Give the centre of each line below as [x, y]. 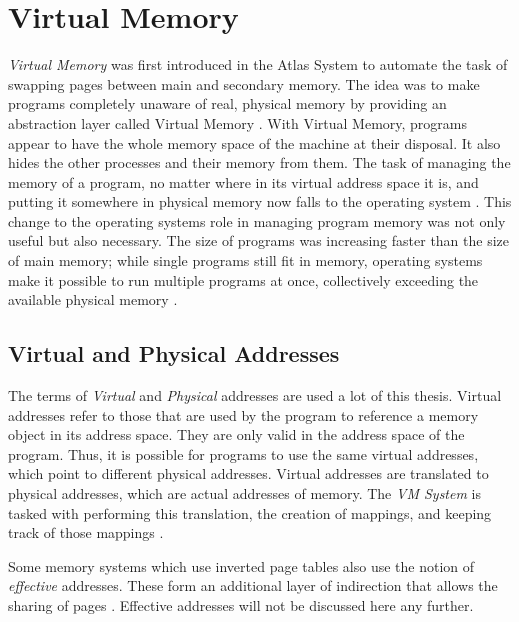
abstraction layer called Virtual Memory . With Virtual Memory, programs [238, 122]
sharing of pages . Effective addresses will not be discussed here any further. [241, 604]
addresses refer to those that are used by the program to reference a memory [243, 414]
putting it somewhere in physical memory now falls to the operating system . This [260, 201]
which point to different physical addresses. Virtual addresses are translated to [248, 473]
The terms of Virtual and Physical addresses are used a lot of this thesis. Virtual [255, 395]
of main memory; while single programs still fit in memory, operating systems [245, 260]
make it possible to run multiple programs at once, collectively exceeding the [243, 279]
